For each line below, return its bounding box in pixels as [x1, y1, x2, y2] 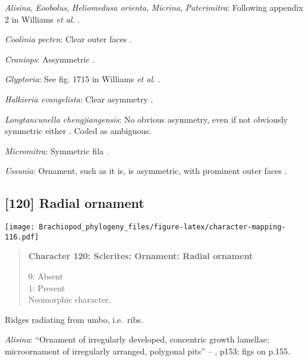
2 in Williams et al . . [5, 13, 80, 25]
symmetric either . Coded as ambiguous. [5, 125, 152, 137]
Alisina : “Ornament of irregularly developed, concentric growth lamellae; [5, 333, 269, 346]
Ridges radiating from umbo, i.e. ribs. [5, 313, 143, 325]
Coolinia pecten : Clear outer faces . [5, 33, 132, 45]
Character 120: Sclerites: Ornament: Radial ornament [28, 250, 253, 262]
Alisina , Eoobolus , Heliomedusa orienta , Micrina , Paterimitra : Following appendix [5, 1, 303, 13]
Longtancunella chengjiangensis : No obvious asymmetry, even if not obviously [5, 113, 288, 125]
